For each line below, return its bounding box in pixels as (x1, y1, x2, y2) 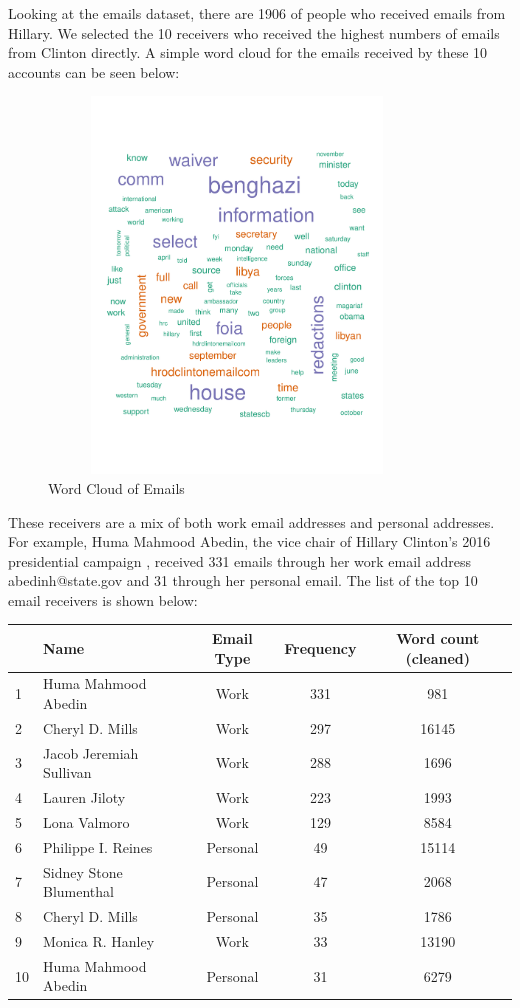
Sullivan (43, 762, 92, 783)
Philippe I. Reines (43, 836, 153, 857)
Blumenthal (43, 881, 114, 902)
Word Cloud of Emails (48, 477, 185, 498)
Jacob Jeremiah (43, 742, 139, 763)
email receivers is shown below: (8, 589, 198, 610)
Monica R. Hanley (43, 930, 155, 951)
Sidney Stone (43, 861, 123, 882)
